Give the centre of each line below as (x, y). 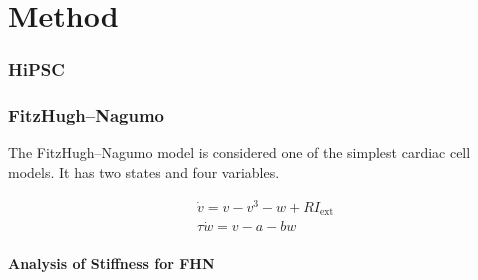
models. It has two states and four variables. (144, 172)
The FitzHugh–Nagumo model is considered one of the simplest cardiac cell (239, 152)
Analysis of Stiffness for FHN (111, 263)
